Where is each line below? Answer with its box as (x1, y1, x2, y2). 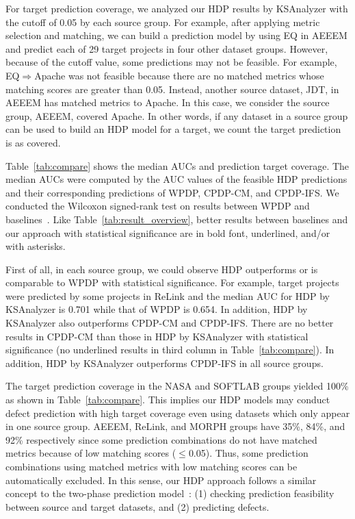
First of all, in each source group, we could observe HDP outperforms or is (5, 262, 318, 276)
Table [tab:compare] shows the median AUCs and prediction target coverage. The (5, 158, 350, 173)
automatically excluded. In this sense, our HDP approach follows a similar (5, 472, 317, 487)
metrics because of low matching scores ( (5, 446, 176, 460)
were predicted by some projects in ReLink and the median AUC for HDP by (5, 288, 330, 303)
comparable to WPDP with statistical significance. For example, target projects (5, 275, 339, 290)
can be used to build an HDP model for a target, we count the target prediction (5, 122, 341, 136)
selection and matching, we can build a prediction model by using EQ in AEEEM (5, 28, 347, 42)
